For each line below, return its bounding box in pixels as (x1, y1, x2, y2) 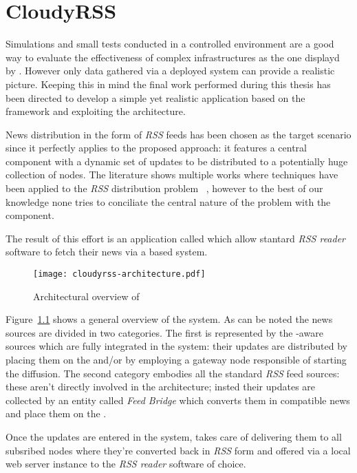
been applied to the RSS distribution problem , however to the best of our (6, 181, 323, 196)
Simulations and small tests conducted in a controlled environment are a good (6, 36, 334, 51)
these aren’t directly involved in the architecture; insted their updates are (6, 379, 316, 394)
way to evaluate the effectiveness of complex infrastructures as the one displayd (6, 50, 340, 64)
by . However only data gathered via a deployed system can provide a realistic (6, 63, 335, 78)
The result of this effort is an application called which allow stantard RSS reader (6, 231, 346, 245)
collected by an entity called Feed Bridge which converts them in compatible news (6, 392, 350, 407)
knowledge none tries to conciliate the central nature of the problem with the (6, 194, 331, 209)
